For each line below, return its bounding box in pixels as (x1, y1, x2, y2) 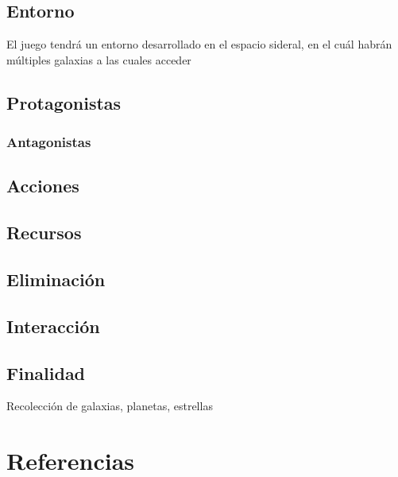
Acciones (6, 173, 79, 198)
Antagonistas (6, 132, 91, 152)
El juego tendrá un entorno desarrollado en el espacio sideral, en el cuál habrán (6, 36, 392, 52)
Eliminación (6, 266, 106, 291)
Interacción (6, 313, 100, 338)
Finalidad (6, 360, 86, 385)
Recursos (6, 220, 82, 245)
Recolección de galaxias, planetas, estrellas (6, 397, 213, 414)
